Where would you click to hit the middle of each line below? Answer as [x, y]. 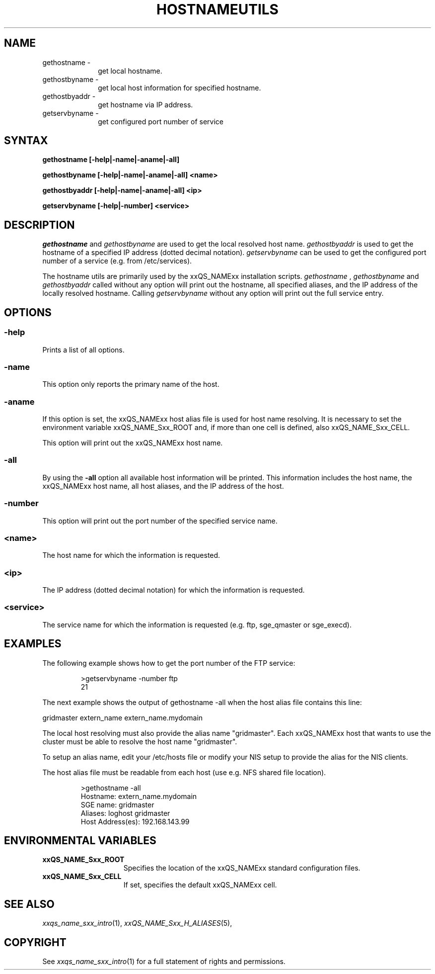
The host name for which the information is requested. [131, 555]
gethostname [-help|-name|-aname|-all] [111, 160]
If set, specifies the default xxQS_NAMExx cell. [200, 885]
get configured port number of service [161, 121]
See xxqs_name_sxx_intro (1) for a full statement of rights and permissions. [164, 962]
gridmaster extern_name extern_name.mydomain [123, 717]
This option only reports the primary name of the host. [131, 384]
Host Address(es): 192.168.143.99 [135, 821]
